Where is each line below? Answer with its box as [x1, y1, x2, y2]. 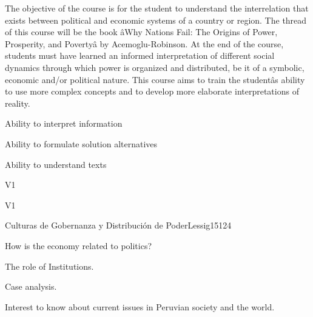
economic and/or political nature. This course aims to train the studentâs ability [5, 73, 305, 85]
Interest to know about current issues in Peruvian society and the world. [5, 300, 275, 313]
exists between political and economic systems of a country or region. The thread [5, 13, 307, 26]
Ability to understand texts [5, 158, 107, 170]
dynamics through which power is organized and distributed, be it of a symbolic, [5, 61, 305, 73]
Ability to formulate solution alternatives [5, 137, 158, 150]
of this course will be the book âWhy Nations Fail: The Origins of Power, [5, 25, 278, 38]
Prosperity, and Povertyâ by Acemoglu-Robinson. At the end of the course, [5, 37, 284, 50]
